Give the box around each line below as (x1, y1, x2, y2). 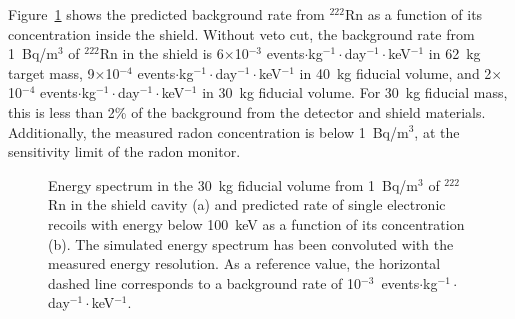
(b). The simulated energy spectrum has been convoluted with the (48, 233, 454, 254)
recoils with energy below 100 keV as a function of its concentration (48, 213, 465, 234)
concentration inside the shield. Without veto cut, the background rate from (8, 23, 475, 44)
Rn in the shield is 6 (99, 43, 224, 64)
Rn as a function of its (344, 4, 483, 24)
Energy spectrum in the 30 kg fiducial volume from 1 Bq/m (48, 174, 419, 195)
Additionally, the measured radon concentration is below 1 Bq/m (8, 121, 409, 142)
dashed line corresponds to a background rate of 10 (48, 272, 362, 293)
